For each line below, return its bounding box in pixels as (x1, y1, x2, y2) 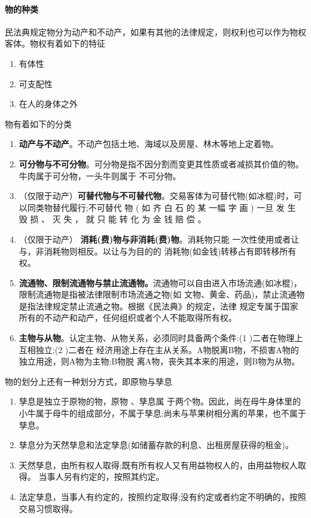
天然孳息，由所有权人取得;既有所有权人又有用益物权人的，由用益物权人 (19, 458, 298, 471)
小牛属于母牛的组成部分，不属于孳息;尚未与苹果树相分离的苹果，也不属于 (19, 407, 306, 419)
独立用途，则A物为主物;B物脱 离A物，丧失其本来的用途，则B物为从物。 (19, 355, 300, 367)
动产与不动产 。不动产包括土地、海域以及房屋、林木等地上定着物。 (19, 137, 279, 150)
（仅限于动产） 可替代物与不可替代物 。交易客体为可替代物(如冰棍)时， (19, 189, 294, 202)
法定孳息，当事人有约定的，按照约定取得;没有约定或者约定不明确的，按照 (19, 491, 306, 503)
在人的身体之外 (19, 97, 78, 110)
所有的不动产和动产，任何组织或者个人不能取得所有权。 (19, 311, 237, 324)
